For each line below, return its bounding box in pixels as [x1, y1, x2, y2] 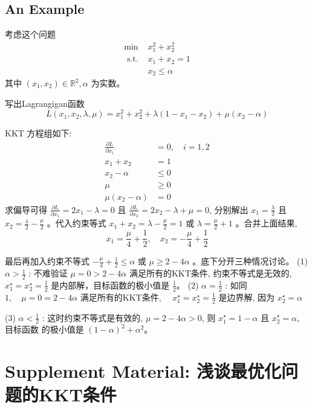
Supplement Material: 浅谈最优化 [5, 359, 282, 383]
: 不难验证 [28, 267, 68, 279]
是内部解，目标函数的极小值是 [51, 278, 170, 291]
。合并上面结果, [235, 217, 297, 229]
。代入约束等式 [47, 217, 106, 229]
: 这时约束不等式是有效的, [42, 311, 143, 324]
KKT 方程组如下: [5, 127, 72, 139]
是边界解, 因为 [218, 290, 275, 303]
